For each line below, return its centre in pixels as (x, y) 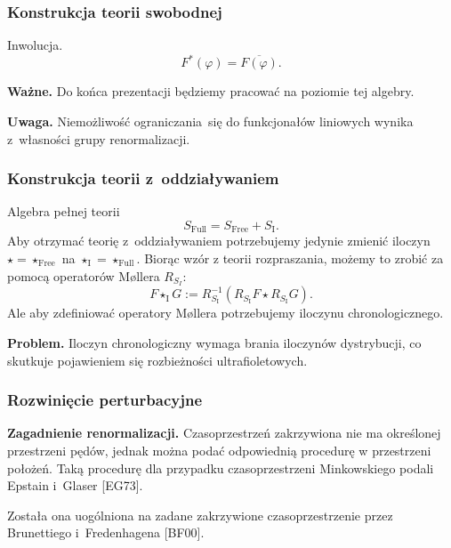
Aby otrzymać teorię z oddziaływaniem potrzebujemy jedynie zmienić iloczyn (219, 241)
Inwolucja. (35, 45)
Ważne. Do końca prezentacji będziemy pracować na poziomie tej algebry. (211, 91)
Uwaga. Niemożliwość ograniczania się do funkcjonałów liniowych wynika (210, 121)
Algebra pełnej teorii (64, 211)
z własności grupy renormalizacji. (99, 138)
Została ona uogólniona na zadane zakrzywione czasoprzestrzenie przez (200, 515)
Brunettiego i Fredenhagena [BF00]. (106, 532)
